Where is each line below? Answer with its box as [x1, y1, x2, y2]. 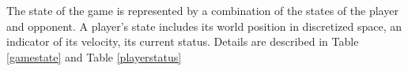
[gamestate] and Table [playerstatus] [6, 48, 182, 65]
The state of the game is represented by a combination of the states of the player [6, 2, 399, 18]
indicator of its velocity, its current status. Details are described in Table [6, 33, 359, 50]
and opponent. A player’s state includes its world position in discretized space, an [6, 17, 402, 34]
